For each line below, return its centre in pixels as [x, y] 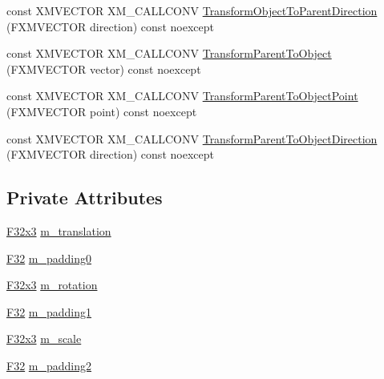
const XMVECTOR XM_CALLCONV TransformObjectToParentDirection [192, 10]
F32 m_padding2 [49, 365]
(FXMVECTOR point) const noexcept [102, 111]
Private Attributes [85, 198]
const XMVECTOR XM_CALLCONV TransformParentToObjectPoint [182, 96]
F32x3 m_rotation [52, 285]
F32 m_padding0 [49, 258]
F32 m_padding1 [49, 311]
